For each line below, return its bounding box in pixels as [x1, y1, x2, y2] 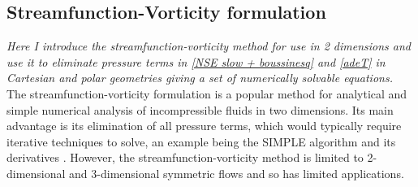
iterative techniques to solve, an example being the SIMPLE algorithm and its [6, 133, 396, 150]
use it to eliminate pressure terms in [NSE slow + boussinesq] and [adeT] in [6, 53, 386, 70]
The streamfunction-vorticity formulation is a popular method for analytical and [6, 85, 407, 102]
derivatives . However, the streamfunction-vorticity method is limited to [6, 149, 364, 166]
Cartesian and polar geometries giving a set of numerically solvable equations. [6, 69, 393, 86]
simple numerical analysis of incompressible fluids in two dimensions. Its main [6, 101, 394, 118]
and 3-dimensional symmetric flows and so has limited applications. [69, 164, 404, 181]
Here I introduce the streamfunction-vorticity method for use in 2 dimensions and [6, 37, 411, 54]
